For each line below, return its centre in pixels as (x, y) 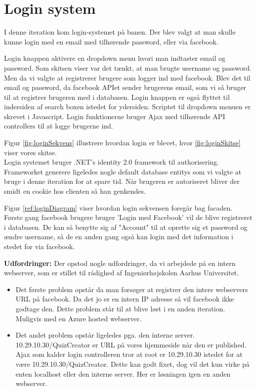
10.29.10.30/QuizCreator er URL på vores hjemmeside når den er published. (131, 344)
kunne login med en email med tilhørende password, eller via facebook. (111, 41)
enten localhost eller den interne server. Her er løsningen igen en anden (123, 373)
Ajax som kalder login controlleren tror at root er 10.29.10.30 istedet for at (129, 354)
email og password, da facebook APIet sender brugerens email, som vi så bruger (125, 87)
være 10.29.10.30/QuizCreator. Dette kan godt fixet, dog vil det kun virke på (132, 364)
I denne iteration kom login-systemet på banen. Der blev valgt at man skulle (120, 32)
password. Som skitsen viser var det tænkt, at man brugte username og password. (128, 67)
